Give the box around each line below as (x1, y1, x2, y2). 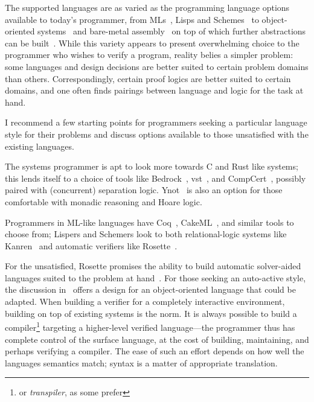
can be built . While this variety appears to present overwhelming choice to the (5, 36, 300, 49)
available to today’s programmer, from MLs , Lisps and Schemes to (5, 13, 259, 25)
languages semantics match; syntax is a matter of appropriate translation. (5, 356, 278, 369)
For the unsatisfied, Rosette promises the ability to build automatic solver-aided (5, 260, 301, 272)
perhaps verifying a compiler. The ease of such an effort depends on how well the (5, 345, 304, 357)
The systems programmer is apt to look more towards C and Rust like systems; (5, 160, 298, 173)
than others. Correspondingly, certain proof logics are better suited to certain (5, 72, 291, 85)
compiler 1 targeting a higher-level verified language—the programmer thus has (5, 319, 295, 333)
